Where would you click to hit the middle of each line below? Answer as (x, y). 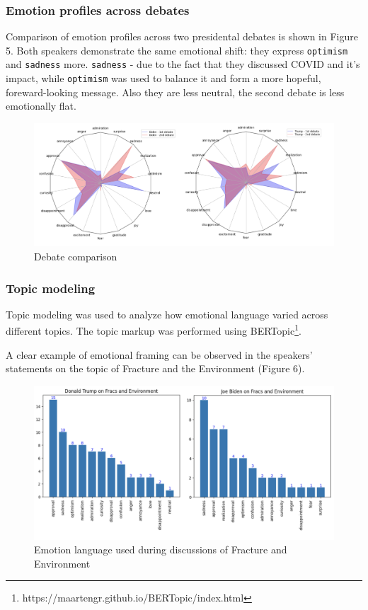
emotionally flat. (41, 106)
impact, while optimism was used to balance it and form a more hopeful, (163, 78)
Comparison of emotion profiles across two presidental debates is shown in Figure (182, 36)
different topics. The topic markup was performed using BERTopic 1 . (154, 330)
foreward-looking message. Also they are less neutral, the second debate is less (175, 92)
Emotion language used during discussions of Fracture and (161, 549)
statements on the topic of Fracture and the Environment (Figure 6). (155, 368)
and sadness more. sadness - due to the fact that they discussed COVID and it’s (183, 64)
